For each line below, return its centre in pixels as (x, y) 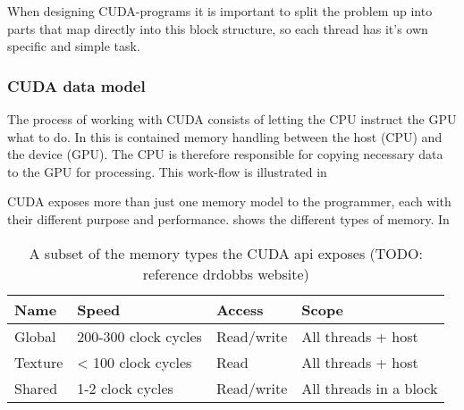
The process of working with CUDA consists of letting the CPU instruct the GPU (232, 119)
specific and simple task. (74, 46)
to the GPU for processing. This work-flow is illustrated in (167, 171)
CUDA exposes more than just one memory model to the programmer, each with (229, 201)
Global (35, 336)
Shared (36, 388)
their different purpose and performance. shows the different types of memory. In (228, 218)
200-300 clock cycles (139, 336)
